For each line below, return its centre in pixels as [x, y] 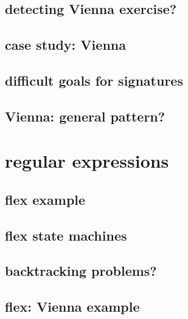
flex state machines [66, 235]
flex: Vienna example [72, 307]
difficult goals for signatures [94, 80]
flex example [45, 199]
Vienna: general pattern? [85, 116]
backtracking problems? [81, 271]
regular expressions [87, 161]
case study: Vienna [65, 45]
